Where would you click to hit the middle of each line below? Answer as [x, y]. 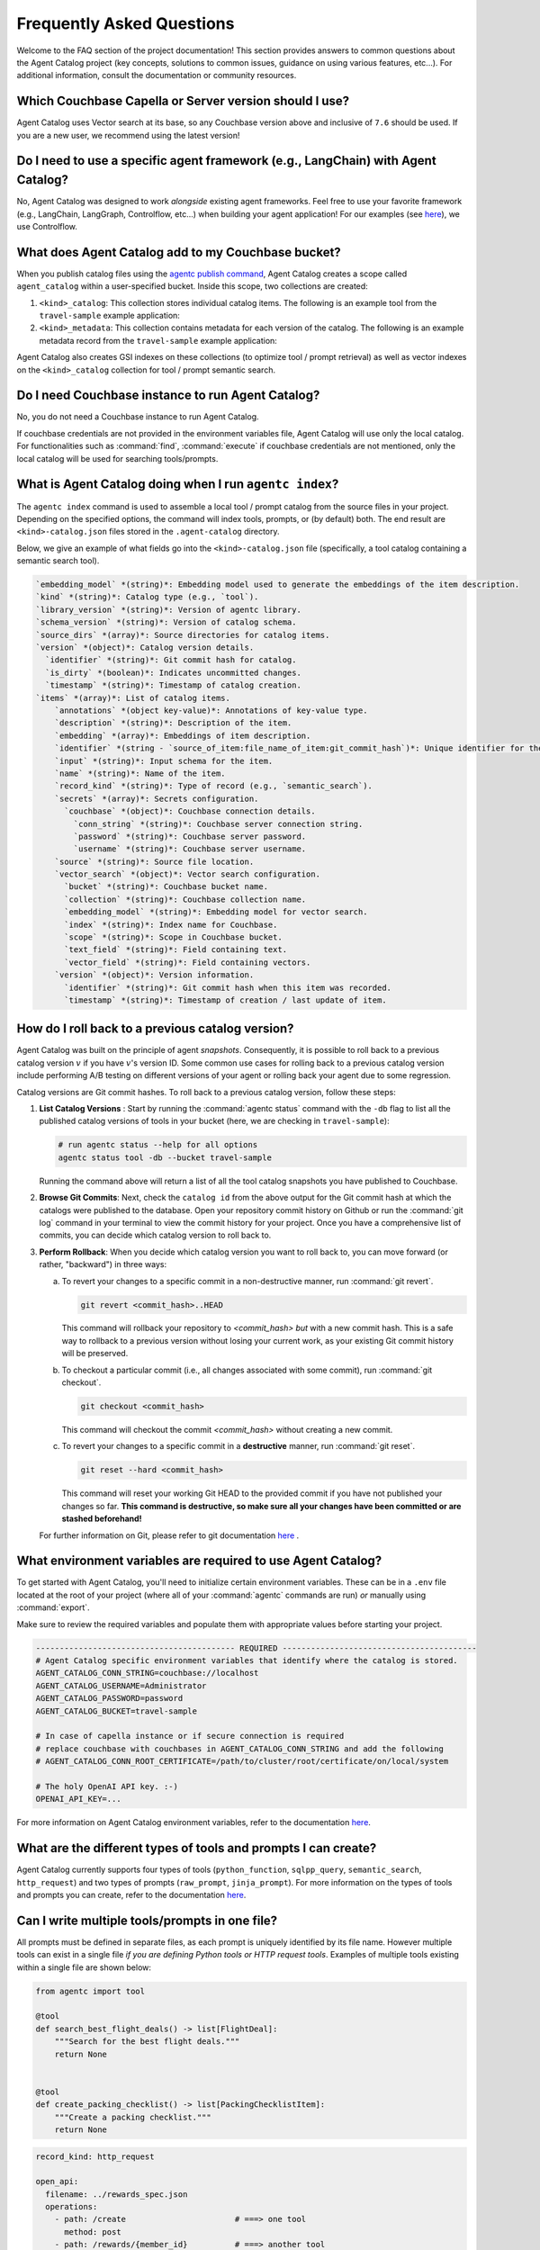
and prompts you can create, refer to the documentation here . [131, 1894]
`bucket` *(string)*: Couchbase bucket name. [166, 887]
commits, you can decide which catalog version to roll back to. [155, 1235]
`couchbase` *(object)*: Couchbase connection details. [190, 811]
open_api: [57, 2182]
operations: [72, 2207]
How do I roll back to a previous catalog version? [155, 1029]
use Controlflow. [47, 226]
